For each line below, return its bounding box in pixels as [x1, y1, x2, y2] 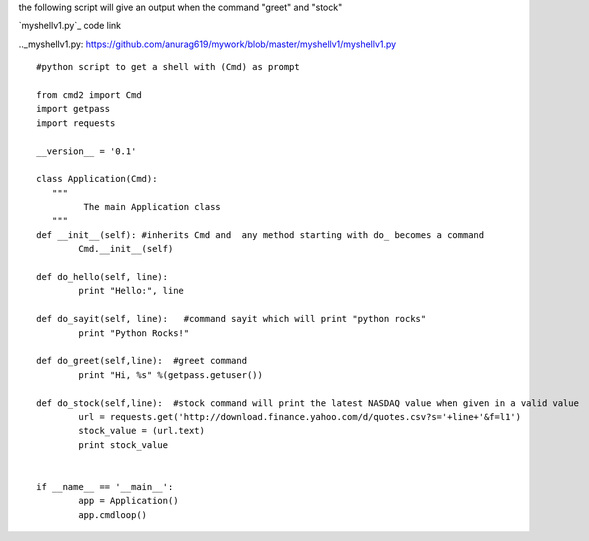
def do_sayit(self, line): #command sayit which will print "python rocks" [36, 313, 427, 325]
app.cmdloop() [78, 509, 148, 520]
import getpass [36, 103, 111, 115]
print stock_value [78, 439, 169, 450]
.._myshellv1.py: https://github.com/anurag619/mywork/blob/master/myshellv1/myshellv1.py [18, 38, 397, 50]
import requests [36, 117, 116, 129]
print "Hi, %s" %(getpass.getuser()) [78, 369, 264, 380]
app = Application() [78, 495, 179, 507]
